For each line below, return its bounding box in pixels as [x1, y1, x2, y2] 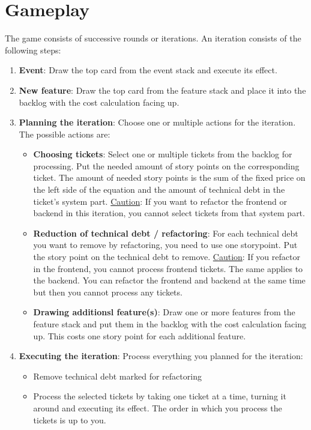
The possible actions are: [19, 127, 110, 140]
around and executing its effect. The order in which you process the [33, 401, 282, 414]
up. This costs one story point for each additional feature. [33, 329, 246, 342]
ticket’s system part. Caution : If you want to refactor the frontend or [33, 195, 287, 207]
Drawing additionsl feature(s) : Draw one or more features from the [33, 306, 295, 318]
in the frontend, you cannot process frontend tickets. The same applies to [33, 262, 303, 274]
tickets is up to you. [33, 413, 106, 426]
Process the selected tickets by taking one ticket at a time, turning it [33, 390, 286, 402]
